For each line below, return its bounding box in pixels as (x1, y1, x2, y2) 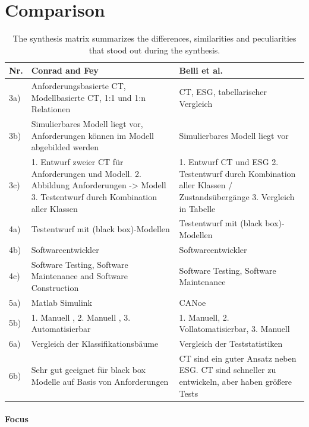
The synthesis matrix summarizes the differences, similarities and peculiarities (12, 32, 297, 45)
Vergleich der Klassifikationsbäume (31, 337, 159, 350)
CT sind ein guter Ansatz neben (179, 352, 297, 364)
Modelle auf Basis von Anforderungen (31, 375, 169, 388)
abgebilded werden (31, 141, 99, 153)
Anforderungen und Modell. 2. (31, 167, 141, 179)
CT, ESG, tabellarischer (179, 85, 267, 97)
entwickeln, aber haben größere (179, 375, 292, 388)
